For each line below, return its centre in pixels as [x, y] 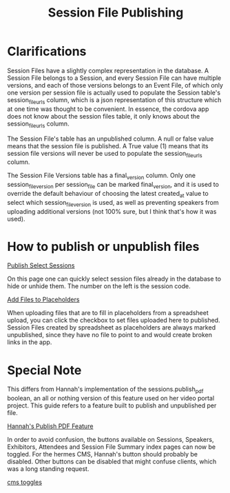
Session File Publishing [116, 13]
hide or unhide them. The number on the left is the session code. [99, 286]
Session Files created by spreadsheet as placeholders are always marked [111, 328]
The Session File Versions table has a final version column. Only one [102, 176]
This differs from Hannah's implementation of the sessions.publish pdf [105, 390]
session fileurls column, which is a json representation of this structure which [114, 100]
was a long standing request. [48, 469]
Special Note [44, 370]
